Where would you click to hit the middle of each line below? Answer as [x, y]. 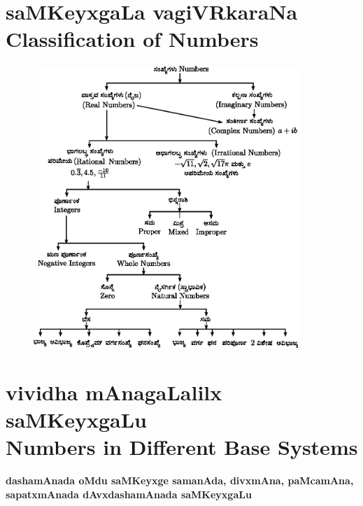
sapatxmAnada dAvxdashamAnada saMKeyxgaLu [129, 494]
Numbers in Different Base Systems [182, 447]
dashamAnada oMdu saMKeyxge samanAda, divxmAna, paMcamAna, [180, 480]
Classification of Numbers [132, 39]
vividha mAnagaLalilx [114, 392]
